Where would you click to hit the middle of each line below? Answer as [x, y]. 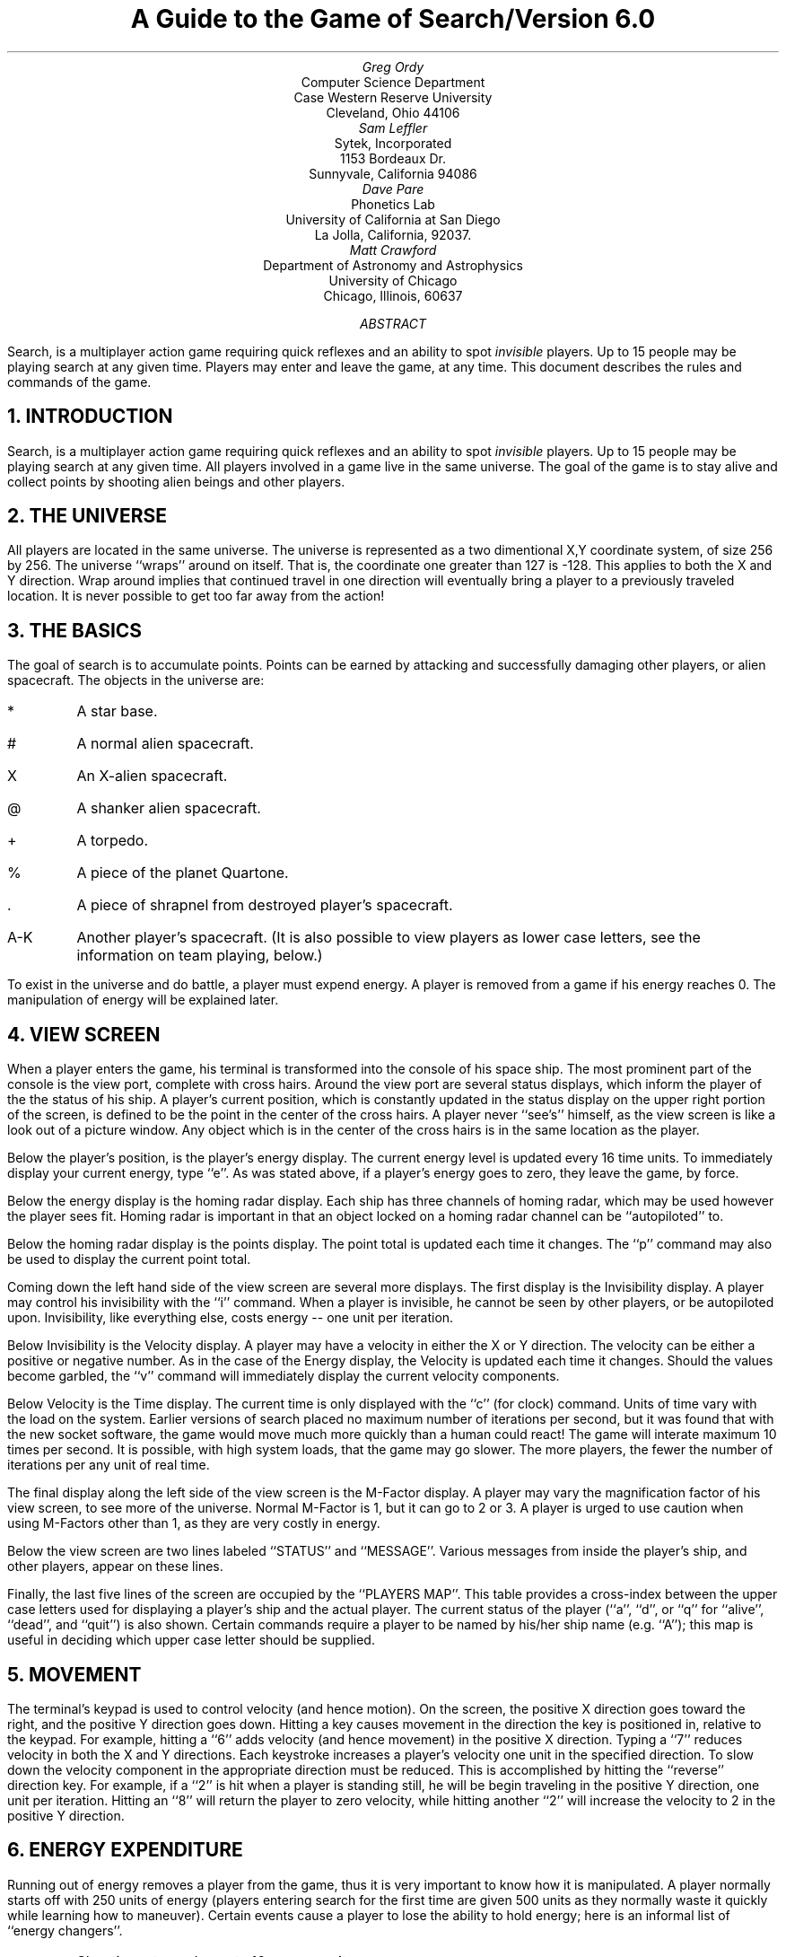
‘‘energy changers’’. [65, 1930]
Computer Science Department [393, 82]
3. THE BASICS [75, 630]
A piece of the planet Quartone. [183, 873]
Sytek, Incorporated [393, 143]
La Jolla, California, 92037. [393, 234]
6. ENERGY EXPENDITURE [125, 1850]
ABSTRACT [393, 323]
